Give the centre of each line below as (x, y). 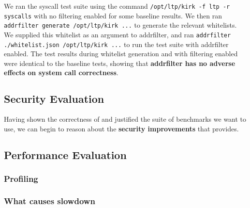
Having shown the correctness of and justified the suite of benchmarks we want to (125, 119)
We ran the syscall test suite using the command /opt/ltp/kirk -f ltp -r (117, 6)
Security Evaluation (54, 99)
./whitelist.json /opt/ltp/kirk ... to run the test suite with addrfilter (116, 44)
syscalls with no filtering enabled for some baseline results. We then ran (113, 15)
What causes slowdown (50, 201)
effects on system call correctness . (61, 72)
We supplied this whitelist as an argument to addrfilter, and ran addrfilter (118, 34)
